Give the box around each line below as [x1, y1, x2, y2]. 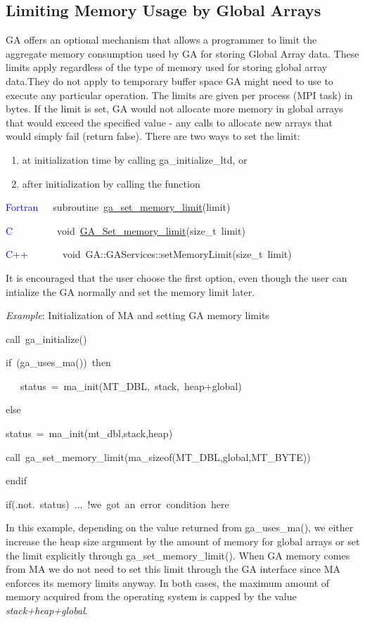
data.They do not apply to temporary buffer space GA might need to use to [6, 73, 333, 88]
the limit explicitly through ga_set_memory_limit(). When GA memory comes [6, 548, 350, 562]
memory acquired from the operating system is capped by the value [6, 589, 297, 604]
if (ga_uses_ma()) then [6, 355, 111, 370]
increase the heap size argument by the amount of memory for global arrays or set [6, 534, 360, 549]
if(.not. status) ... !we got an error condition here [6, 496, 229, 511]
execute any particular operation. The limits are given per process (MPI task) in [6, 87, 353, 102]
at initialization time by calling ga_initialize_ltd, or [22, 152, 248, 167]
